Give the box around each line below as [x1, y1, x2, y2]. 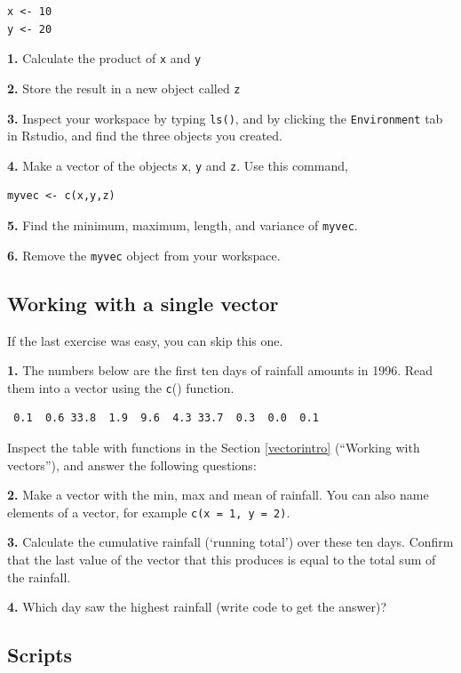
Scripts [7, 641, 73, 669]
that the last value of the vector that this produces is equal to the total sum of [7, 549, 436, 568]
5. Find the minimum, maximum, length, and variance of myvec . [7, 216, 358, 234]
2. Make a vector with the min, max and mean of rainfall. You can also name [7, 485, 429, 504]
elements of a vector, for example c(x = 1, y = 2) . [7, 502, 290, 521]
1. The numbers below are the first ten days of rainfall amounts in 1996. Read [7, 361, 433, 380]
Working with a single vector [7, 289, 279, 316]
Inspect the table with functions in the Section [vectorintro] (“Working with [7, 437, 420, 456]
